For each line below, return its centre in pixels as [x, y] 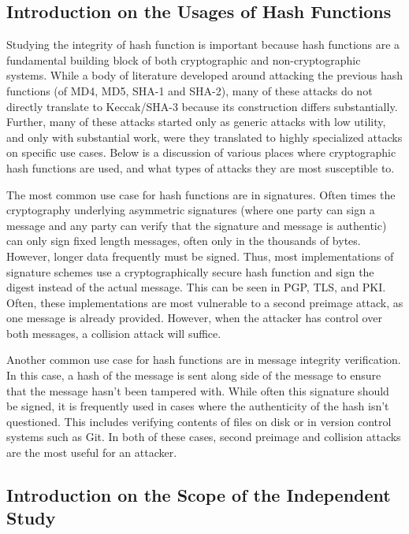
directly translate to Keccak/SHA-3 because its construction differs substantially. [202, 106]
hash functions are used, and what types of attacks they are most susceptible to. [201, 167]
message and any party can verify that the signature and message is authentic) [197, 225]
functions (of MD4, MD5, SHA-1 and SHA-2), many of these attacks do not [190, 90]
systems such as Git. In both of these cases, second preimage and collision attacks [204, 437]
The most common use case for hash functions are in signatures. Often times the [201, 194]
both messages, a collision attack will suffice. [114, 333]
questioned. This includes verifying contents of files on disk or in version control [199, 421]
